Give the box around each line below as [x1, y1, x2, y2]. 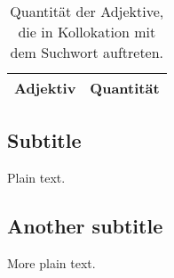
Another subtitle [7, 212, 163, 240]
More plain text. [7, 254, 96, 272]
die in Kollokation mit [18, 21, 156, 42]
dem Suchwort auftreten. [10, 42, 164, 62]
